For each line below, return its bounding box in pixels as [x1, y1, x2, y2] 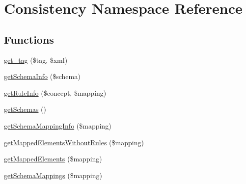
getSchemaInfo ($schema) [4, 71, 81, 81]
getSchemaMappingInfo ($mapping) [4, 120, 111, 131]
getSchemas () [4, 104, 47, 114]
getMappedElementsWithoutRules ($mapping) [4, 137, 144, 147]
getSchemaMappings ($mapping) [4, 170, 102, 180]
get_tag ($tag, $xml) [4, 54, 68, 65]
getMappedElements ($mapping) [4, 154, 102, 164]
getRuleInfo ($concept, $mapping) [4, 87, 107, 98]
